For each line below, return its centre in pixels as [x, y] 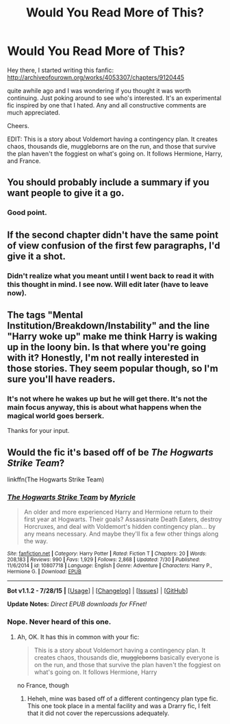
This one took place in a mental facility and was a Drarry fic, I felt [119, 706]
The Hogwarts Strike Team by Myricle [72, 497]
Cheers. [18, 125]
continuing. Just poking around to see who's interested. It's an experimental [114, 98]
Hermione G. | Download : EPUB [44, 572]
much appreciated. [34, 112]
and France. [24, 161]
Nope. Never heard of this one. [59, 622]
